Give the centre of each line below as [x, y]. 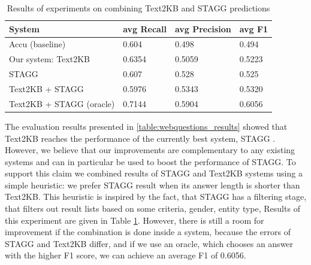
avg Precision [203, 28]
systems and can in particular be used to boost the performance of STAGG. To [150, 161]
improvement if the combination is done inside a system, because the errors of [148, 232]
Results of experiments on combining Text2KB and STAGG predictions [138, 8]
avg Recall [145, 28]
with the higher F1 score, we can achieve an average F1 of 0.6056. [126, 255]
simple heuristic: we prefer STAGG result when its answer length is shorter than [153, 185]
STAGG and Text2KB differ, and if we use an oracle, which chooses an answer [149, 243]
